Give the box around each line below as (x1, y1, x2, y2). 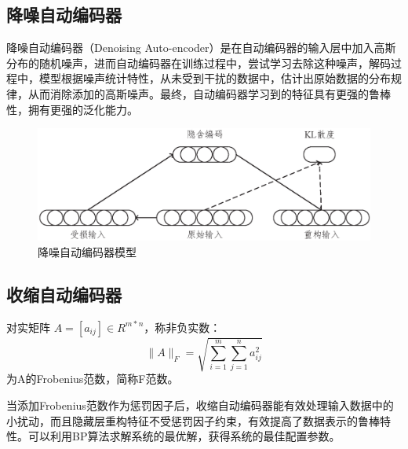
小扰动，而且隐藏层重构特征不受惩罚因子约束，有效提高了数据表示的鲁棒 (6, 412, 380, 429)
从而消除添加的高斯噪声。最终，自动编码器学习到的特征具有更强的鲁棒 (27, 85, 391, 101)
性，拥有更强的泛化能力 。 (6, 101, 138, 117)
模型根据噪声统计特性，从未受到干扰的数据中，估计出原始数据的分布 (38, 70, 391, 86)
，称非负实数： (144, 318, 221, 335)
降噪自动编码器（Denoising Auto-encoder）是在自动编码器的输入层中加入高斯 (6, 39, 396, 56)
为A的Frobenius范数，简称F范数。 (6, 370, 179, 387)
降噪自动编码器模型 (38, 244, 137, 260)
